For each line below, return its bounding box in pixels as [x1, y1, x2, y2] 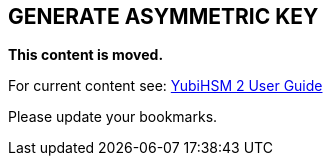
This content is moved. [8, 46, 164, 64]
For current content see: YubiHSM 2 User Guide [8, 77, 323, 95]
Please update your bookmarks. [8, 108, 218, 126]
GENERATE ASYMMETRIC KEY [8, 4, 319, 29]
